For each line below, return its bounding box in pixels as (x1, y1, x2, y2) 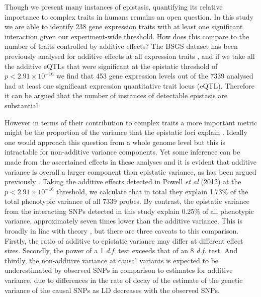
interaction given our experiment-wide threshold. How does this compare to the (5, 31, 249, 41)
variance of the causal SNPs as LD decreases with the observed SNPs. (5, 284, 220, 295)
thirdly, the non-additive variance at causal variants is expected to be (5, 255, 219, 265)
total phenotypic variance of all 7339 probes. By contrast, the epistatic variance (5, 196, 250, 206)
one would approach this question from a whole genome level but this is (5, 136, 226, 147)
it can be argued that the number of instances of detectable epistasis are (5, 90, 228, 101)
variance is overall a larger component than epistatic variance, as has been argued (5, 166, 256, 177)
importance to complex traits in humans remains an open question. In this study (5, 11, 253, 22)
